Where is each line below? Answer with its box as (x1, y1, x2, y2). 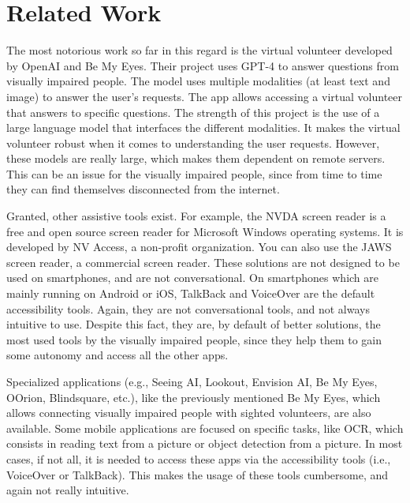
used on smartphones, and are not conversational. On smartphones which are (6, 269, 378, 286)
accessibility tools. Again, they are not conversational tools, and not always (6, 300, 370, 317)
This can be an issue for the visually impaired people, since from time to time (6, 165, 382, 182)
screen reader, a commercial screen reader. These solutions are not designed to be (6, 253, 400, 270)
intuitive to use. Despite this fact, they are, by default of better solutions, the (6, 316, 381, 332)
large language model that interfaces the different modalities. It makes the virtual (6, 119, 401, 136)
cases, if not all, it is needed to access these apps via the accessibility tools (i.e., (6, 450, 391, 467)
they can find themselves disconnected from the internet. (6, 181, 280, 197)
